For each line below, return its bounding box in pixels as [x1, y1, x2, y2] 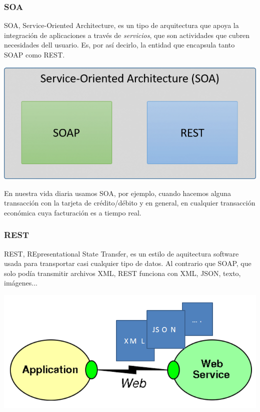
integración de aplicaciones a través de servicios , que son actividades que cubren [4, 29, 250, 40]
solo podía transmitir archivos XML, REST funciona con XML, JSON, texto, [4, 267, 241, 278]
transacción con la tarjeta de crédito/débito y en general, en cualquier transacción [4, 197, 255, 208]
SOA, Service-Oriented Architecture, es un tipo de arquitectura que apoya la [4, 20, 239, 30]
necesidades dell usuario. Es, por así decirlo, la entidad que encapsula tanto [4, 39, 235, 50]
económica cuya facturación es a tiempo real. [4, 207, 141, 217]
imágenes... [4, 277, 37, 288]
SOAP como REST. [4, 49, 65, 59]
